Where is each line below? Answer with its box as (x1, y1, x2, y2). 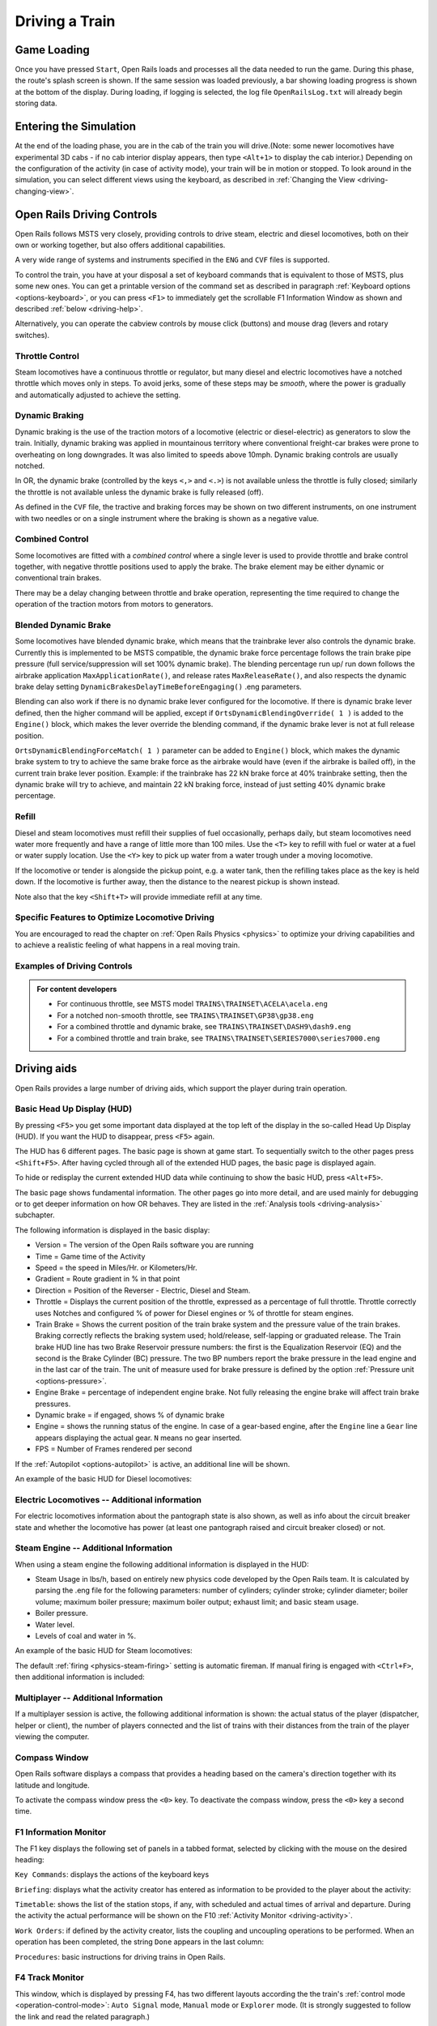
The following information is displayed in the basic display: (15, 1225, 210, 1235)
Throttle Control (15, 350, 80, 361)
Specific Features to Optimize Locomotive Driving (15, 912, 214, 923)
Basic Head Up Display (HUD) (15, 1103, 133, 1114)
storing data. (15, 98, 57, 109)
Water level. (35, 1619, 75, 1629)
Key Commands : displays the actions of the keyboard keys (15, 1870, 210, 1879)
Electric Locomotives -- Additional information (15, 1494, 202, 1505)
